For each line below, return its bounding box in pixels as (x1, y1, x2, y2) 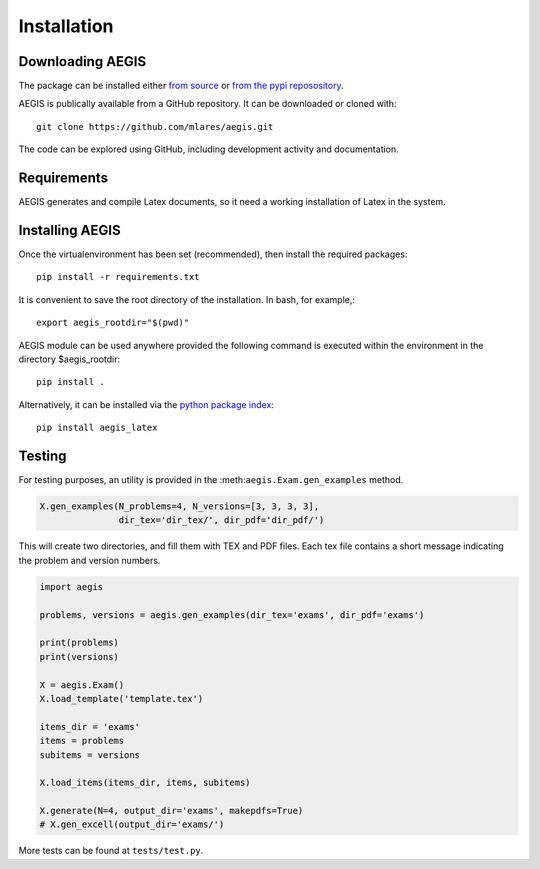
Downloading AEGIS (18, 53, 147, 70)
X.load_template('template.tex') (39, 693, 204, 704)
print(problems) (39, 637, 120, 649)
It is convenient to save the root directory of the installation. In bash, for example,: (18, 293, 355, 305)
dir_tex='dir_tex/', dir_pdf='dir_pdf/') (118, 515, 325, 526)
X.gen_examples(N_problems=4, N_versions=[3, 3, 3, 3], (39, 501, 320, 512)
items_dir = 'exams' (39, 721, 140, 732)
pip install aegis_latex (36, 422, 158, 434)
